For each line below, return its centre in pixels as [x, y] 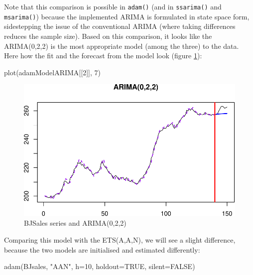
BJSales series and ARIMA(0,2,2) [75, 223]
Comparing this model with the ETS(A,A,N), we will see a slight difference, [120, 240]
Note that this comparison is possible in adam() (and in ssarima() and [113, 6]
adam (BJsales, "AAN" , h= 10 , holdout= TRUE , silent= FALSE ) [100, 266]
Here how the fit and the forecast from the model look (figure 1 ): [103, 56]
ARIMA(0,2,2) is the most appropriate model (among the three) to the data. [122, 46]
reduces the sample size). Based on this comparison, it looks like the [108, 36]
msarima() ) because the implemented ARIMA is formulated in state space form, [127, 16]
